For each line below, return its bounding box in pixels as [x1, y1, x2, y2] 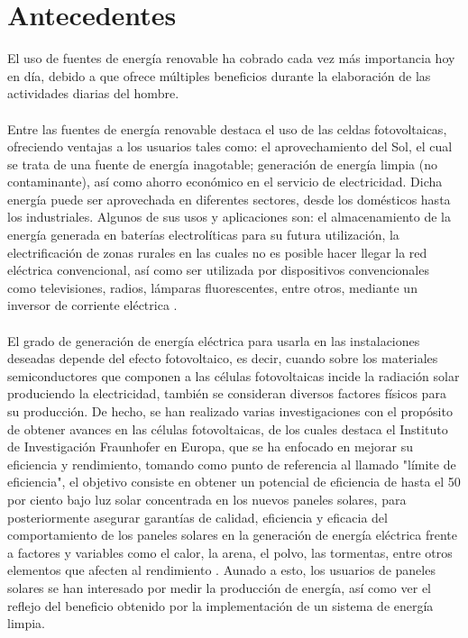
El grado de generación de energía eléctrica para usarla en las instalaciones [7, 331, 420, 350]
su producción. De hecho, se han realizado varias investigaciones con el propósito [7, 402, 453, 420]
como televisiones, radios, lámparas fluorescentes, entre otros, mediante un [7, 278, 418, 296]
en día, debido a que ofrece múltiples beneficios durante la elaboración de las [7, 66, 431, 85]
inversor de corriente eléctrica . [7, 296, 178, 314]
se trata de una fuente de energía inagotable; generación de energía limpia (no [7, 154, 438, 173]
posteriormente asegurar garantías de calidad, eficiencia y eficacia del [7, 507, 388, 526]
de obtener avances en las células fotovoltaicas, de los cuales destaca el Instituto [7, 419, 448, 438]
